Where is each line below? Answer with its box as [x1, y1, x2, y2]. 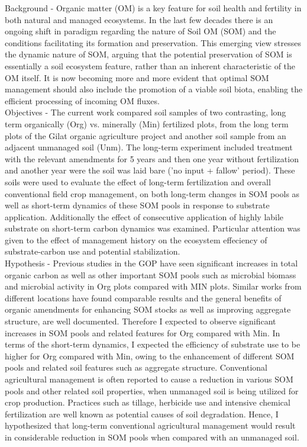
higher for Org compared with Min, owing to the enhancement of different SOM [5, 349, 295, 362]
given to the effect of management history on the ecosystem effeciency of [5, 233, 267, 246]
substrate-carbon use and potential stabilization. [5, 245, 180, 258]
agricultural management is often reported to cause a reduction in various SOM [5, 373, 293, 385]
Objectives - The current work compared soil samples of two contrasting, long [5, 106, 286, 118]
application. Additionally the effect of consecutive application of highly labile [5, 210, 284, 223]
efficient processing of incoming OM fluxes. [5, 94, 160, 107]
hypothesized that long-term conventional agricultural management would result [5, 419, 296, 432]
